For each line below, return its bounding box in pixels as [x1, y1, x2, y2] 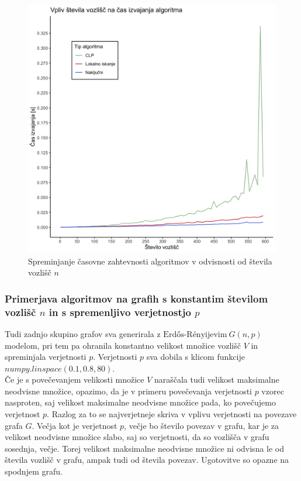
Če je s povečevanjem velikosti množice [5, 373, 144, 386]
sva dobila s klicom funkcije [146, 351, 245, 363]
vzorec [261, 384, 284, 397]
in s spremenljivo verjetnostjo [49, 304, 191, 319]
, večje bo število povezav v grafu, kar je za [124, 419, 279, 431]
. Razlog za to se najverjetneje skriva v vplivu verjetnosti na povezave [47, 408, 297, 420]
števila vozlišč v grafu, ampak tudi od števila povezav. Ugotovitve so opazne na [5, 453, 289, 466]
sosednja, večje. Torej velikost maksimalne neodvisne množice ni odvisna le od [5, 442, 285, 454]
